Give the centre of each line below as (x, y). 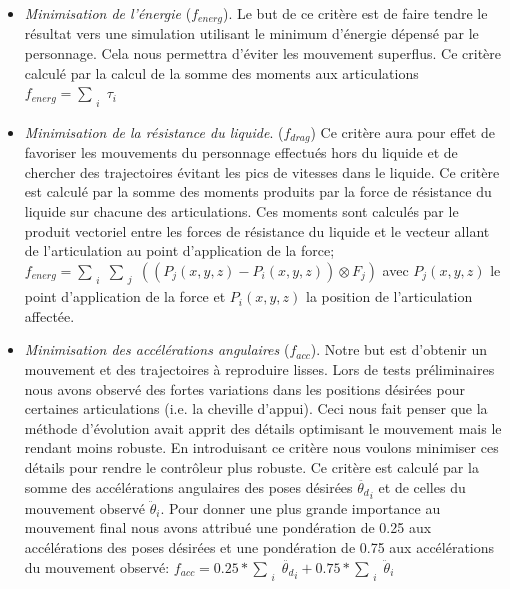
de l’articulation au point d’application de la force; (179, 250)
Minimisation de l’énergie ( (108, 13)
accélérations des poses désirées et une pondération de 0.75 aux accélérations (259, 546)
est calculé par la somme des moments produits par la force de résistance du (258, 191)
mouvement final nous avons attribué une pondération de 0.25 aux (228, 527)
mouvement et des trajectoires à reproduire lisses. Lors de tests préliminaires (259, 368)
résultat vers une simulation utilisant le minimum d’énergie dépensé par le (251, 33)
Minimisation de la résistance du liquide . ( (154, 131)
